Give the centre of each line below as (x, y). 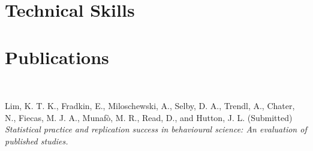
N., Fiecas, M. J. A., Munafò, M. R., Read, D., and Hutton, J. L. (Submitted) (149, 117)
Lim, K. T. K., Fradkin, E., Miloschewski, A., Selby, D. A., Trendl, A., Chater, (150, 106)
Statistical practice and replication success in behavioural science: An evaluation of (156, 129)
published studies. (37, 141)
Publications (57, 57)
